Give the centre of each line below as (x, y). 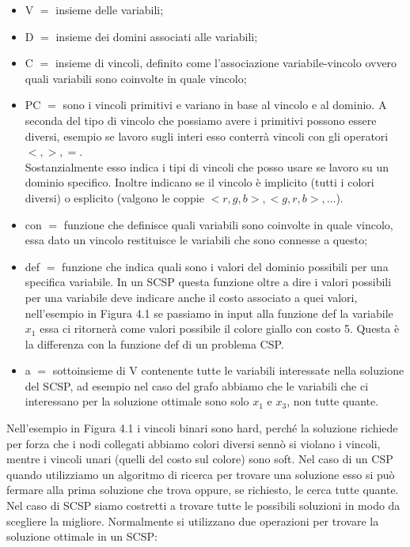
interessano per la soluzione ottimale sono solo (137, 401)
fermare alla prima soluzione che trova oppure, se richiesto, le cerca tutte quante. (203, 490)
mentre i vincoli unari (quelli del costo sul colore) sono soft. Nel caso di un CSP (200, 459)
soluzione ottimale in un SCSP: (82, 536)
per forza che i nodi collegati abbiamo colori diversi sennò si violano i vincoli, (194, 443)
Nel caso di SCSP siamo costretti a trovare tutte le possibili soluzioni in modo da (203, 506)
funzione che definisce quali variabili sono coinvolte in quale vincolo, (228, 224)
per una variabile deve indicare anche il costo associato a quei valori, (191, 297)
